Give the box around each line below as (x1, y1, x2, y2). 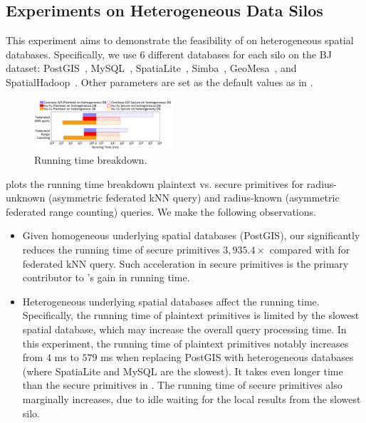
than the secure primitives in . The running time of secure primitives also (22, 377, 343, 392)
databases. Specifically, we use (6, 46, 137, 61)
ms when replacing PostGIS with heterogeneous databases (100, 350, 354, 365)
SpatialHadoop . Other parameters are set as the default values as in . (6, 74, 313, 89)
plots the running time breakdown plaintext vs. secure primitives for (6, 176, 304, 191)
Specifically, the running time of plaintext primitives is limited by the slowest (22, 308, 360, 323)
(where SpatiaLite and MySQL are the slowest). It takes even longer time (22, 363, 343, 378)
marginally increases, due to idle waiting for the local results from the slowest (22, 391, 361, 406)
